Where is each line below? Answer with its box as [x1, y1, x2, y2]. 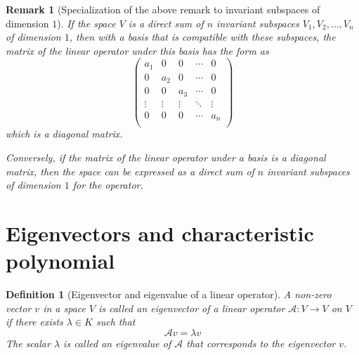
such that [96, 314, 136, 329]
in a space [43, 300, 86, 315]
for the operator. [72, 177, 143, 192]
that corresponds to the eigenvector [186, 335, 336, 350]
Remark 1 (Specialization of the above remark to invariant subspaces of [6, 2, 320, 16]
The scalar [6, 335, 51, 350]
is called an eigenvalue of [63, 335, 171, 350]
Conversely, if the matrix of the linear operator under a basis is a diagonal [6, 150, 326, 165]
